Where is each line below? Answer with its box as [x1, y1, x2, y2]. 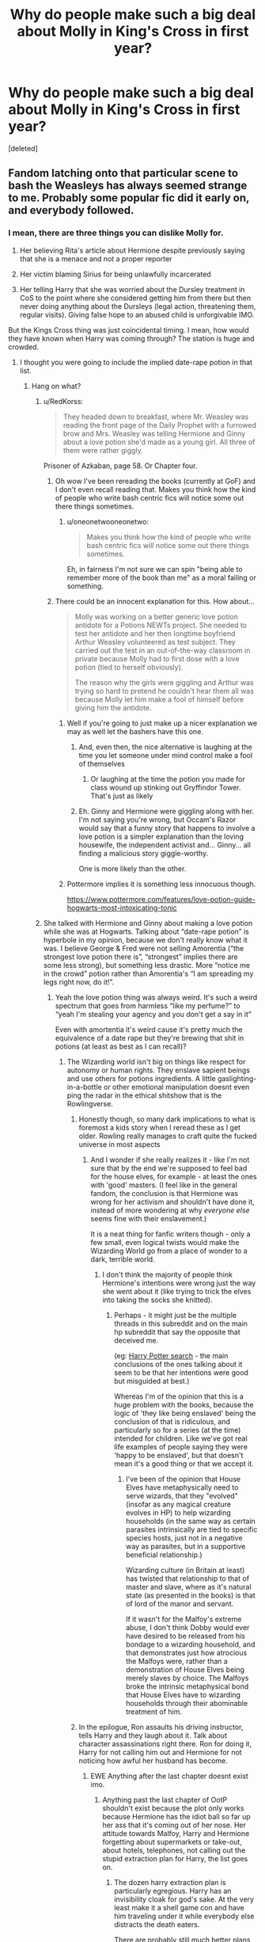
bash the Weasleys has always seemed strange [8, 179, 248, 192]
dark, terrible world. [90, 1254, 156, 1264]
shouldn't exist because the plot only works [102, 1803, 244, 1813]
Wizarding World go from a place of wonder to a [90, 1246, 248, 1255]
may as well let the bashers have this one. [66, 726, 204, 736]
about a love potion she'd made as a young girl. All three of [62, 437, 256, 447]
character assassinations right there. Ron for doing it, [78, 1738, 252, 1748]
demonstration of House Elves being [125, 1665, 245, 1674]
